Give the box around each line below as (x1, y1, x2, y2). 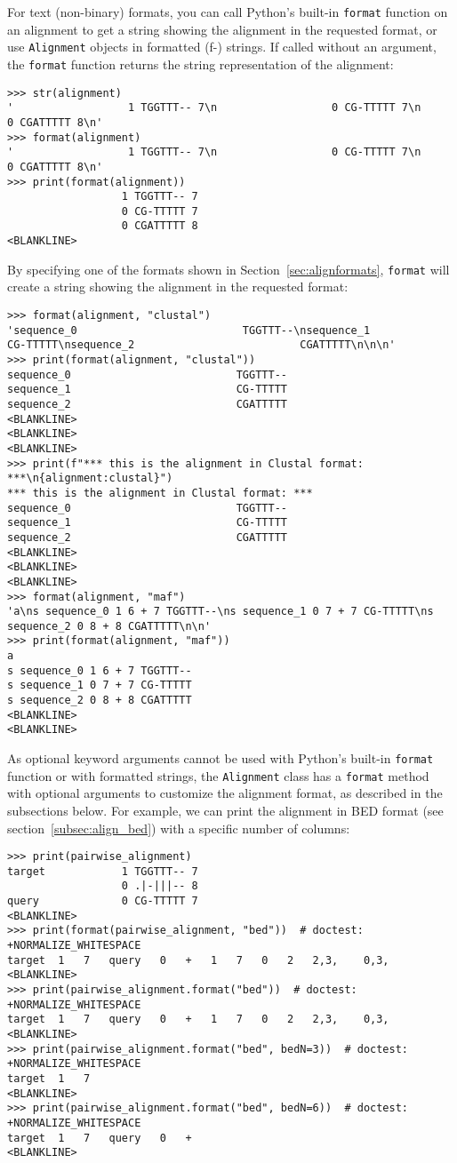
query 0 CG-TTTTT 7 (7, 895, 198, 908)
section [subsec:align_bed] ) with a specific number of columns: (7, 818, 350, 837)
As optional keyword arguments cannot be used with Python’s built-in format (7, 749, 434, 768)
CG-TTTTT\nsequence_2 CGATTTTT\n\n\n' (7, 339, 396, 352)
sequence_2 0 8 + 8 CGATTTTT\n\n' (7, 619, 212, 633)
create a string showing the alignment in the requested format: (7, 277, 349, 296)
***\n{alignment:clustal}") (7, 472, 173, 485)
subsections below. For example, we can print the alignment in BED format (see (7, 801, 444, 819)
